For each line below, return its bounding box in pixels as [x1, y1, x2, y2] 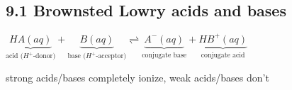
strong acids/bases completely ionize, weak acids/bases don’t [6, 69, 269, 84]
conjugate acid [201, 51, 245, 59]
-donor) [33, 52, 56, 60]
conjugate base [142, 51, 187, 59]
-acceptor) [96, 52, 127, 60]
